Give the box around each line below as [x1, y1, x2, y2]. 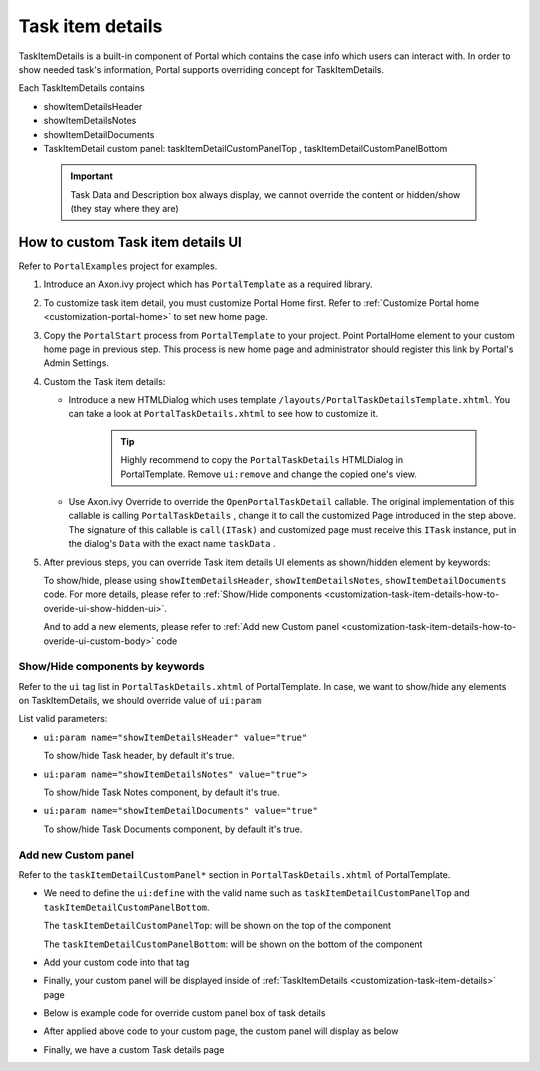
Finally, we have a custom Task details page [43, 1043, 225, 1055]
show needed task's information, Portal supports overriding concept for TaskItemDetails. [18, 63, 385, 75]
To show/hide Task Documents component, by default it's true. [43, 823, 303, 835]
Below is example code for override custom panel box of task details [43, 1007, 326, 1019]
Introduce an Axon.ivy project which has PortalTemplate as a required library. [43, 278, 374, 290]
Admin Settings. [43, 357, 110, 369]
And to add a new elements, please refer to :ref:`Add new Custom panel [43, 621, 340, 633]
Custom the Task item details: [43, 375, 166, 387]
